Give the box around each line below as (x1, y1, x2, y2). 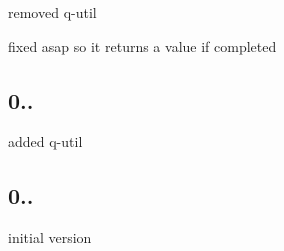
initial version (8, 227, 92, 248)
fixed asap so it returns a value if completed (8, 35, 277, 56)
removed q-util (8, 2, 97, 22)
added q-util (8, 131, 83, 152)
